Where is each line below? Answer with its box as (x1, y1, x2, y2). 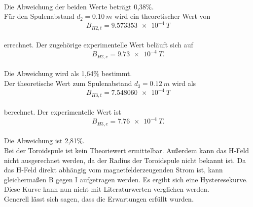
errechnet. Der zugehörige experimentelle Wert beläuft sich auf (4, 40, 193, 50)
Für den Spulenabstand (4, 11, 74, 21)
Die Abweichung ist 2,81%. (4, 135, 85, 146)
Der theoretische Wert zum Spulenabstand (4, 78, 132, 88)
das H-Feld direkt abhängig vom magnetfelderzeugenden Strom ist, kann (4, 165, 223, 175)
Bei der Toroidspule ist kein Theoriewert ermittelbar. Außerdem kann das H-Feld (4, 145, 249, 155)
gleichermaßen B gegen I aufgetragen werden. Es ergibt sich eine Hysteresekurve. (4, 174, 248, 184)
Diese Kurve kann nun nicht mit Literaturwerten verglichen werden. (4, 184, 210, 194)
